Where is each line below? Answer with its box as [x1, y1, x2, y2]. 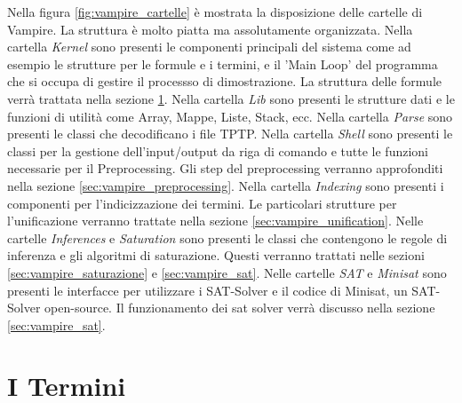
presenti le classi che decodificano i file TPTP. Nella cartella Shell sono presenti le [7, 124, 453, 143]
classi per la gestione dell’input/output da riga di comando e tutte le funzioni [7, 141, 429, 160]
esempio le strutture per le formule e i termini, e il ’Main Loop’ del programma [7, 54, 438, 73]
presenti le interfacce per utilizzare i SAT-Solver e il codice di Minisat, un [7, 281, 408, 299]
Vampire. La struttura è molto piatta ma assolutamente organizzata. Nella [7, 20, 413, 38]
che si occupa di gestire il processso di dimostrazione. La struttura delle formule [7, 72, 442, 91]
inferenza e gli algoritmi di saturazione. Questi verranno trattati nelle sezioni [7, 246, 425, 265]
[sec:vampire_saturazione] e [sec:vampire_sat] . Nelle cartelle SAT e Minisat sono [7, 263, 447, 281]
